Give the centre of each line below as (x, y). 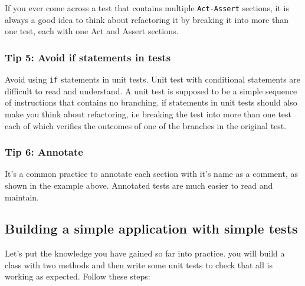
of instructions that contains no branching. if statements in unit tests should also (151, 102)
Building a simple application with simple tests (151, 229)
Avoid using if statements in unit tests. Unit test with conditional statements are (153, 79)
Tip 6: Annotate (44, 152)
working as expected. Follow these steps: (78, 276)
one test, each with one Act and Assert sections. (92, 31)
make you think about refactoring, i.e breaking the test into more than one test (148, 114)
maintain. (22, 197)
